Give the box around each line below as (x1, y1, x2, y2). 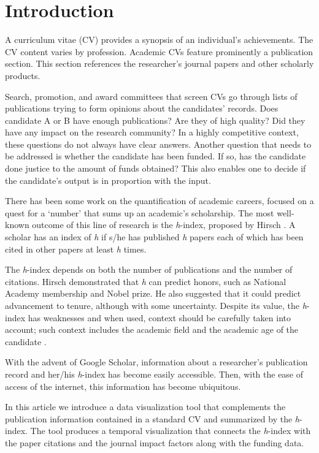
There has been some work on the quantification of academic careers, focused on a (5, 194, 314, 207)
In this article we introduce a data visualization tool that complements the (5, 400, 286, 413)
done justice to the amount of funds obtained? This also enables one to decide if (5, 162, 306, 175)
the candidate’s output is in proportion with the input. (5, 173, 211, 186)
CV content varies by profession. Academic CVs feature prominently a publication (5, 45, 313, 58)
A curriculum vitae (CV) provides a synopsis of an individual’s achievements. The (5, 33, 313, 46)
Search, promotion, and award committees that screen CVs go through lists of (5, 89, 298, 102)
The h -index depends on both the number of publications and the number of (5, 263, 293, 276)
